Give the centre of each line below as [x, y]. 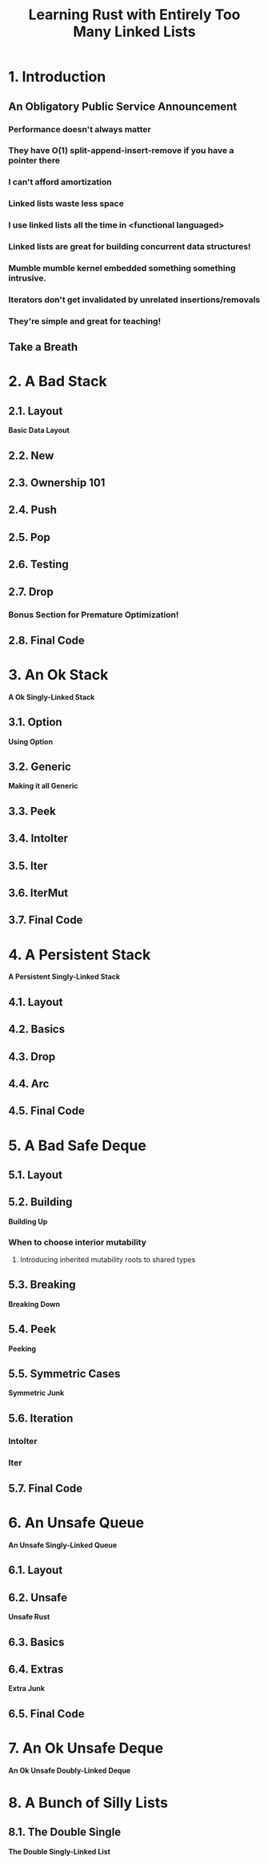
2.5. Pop [29, 537]
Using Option [31, 741]
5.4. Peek [32, 1329]
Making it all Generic [43, 786]
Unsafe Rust [29, 1617]
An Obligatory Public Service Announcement [123, 106]
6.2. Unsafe [38, 1598]
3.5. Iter [28, 866]
